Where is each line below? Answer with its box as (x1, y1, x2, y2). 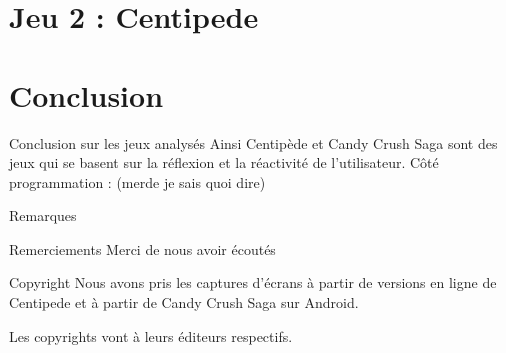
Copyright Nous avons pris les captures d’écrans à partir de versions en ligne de (9, 272, 497, 293)
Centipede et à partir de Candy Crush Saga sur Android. (9, 292, 359, 313)
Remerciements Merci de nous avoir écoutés (9, 238, 276, 259)
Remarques (9, 205, 77, 226)
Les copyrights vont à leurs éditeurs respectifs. (9, 325, 293, 346)
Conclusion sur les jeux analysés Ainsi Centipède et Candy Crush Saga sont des (9, 132, 498, 153)
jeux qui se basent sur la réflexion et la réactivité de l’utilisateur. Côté (9, 152, 439, 173)
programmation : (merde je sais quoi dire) (9, 171, 266, 192)
